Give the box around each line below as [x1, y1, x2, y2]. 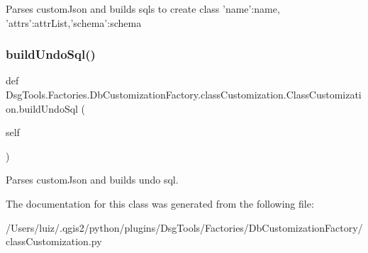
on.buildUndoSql [6, 101, 78, 116]
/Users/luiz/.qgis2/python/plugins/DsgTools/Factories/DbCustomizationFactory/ [6, 220, 363, 235]
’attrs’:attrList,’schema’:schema [6, 15, 142, 30]
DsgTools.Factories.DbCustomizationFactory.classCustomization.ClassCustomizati [6, 87, 362, 101]
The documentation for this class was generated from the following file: [6, 196, 314, 210]
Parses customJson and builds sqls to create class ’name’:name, [6, 1, 280, 16]
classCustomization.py [6, 234, 102, 249]
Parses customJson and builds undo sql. [6, 172, 179, 187]
